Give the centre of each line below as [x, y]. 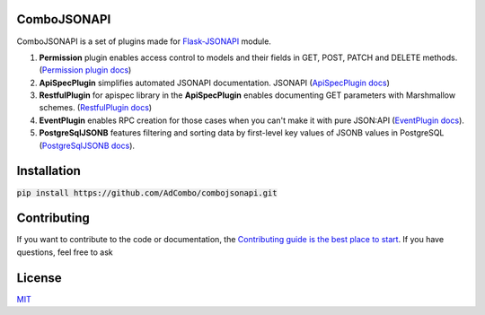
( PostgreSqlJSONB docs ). [87, 145]
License [39, 278]
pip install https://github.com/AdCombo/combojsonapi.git [147, 192]
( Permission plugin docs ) [85, 70]
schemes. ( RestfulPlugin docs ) [96, 108]
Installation [48, 171]
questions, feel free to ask [65, 252]
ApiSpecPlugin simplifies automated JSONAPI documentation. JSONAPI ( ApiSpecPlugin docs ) [215, 83]
